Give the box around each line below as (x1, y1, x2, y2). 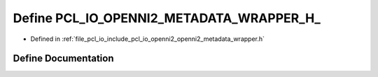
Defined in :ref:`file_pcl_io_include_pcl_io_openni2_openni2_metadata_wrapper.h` (30, 35, 265, 43)
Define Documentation (13, 53, 114, 65)
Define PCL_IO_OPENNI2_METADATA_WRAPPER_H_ (13, 10, 321, 26)
